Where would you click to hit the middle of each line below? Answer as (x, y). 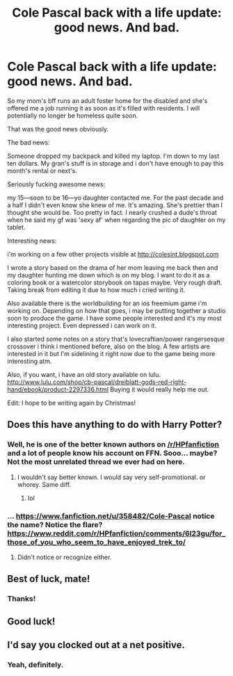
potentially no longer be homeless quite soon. (73, 115)
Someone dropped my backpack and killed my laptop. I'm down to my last (113, 156)
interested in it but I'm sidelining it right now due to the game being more (111, 353)
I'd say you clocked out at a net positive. (96, 645)
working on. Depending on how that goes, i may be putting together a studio (116, 310)
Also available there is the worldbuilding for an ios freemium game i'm (107, 303)
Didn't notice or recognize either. (64, 557)
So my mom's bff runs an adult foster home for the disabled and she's (107, 100)
